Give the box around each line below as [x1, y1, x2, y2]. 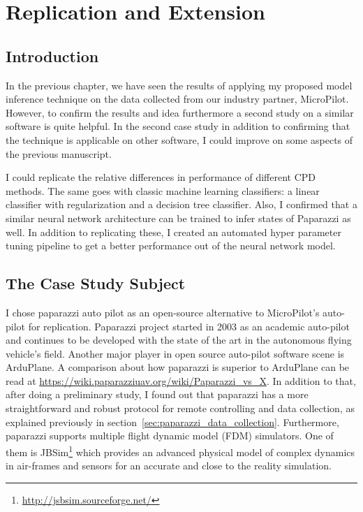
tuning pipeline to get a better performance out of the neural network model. [6, 238, 336, 253]
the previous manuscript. [6, 146, 112, 161]
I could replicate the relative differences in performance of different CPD [6, 170, 316, 184]
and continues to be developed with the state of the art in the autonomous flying [6, 332, 352, 347]
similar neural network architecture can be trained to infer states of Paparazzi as [6, 210, 351, 225]
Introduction [6, 45, 99, 66]
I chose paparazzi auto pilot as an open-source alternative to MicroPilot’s [6, 305, 320, 319]
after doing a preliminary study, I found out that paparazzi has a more [6, 387, 309, 402]
